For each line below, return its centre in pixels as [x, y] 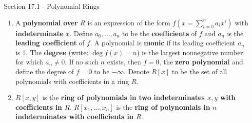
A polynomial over [47, 22]
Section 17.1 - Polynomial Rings [52, 6]
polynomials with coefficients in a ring [72, 81]
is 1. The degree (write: [52, 52]
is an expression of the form [129, 22]
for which [29, 62]
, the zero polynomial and [201, 62]
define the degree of [45, 71]
